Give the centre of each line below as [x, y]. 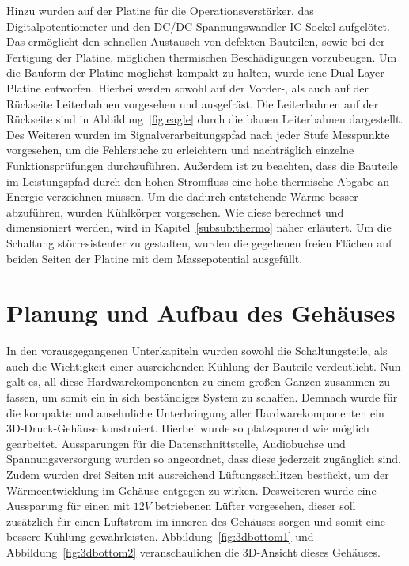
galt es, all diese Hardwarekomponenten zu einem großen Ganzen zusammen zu [198, 381]
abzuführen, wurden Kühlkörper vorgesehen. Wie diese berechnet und [175, 211]
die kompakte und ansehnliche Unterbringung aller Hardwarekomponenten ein [195, 412]
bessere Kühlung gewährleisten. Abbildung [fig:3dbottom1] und [160, 536]
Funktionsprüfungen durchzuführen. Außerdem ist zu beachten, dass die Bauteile [202, 165]
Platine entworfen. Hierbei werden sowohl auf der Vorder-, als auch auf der [187, 87]
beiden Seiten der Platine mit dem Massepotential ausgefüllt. [155, 258]
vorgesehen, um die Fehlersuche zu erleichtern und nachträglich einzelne [180, 150]
